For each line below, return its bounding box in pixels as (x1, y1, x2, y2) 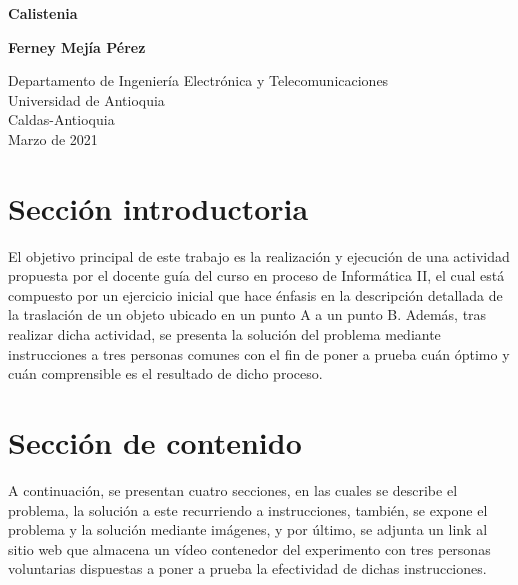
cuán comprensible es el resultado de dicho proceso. (8, 363, 323, 384)
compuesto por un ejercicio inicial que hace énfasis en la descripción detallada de (8, 284, 503, 305)
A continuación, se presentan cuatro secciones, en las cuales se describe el (8, 479, 458, 500)
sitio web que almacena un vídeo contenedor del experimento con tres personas (8, 538, 491, 559)
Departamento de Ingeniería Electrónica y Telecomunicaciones (8, 70, 389, 91)
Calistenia (8, 3, 78, 23)
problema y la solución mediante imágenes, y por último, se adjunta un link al (8, 519, 488, 540)
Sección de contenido (8, 422, 302, 463)
